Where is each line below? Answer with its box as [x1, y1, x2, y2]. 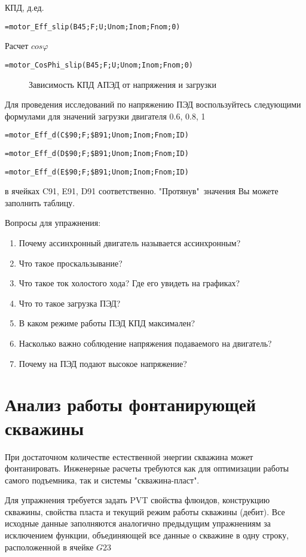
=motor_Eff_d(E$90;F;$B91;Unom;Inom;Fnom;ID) [5, 167, 189, 176]
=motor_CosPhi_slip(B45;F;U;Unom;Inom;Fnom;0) [5, 60, 193, 69]
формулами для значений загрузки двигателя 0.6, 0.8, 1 [5, 109, 206, 122]
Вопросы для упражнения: [5, 216, 101, 229]
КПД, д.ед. [5, 1, 44, 13]
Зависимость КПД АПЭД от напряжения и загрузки [29, 78, 216, 90]
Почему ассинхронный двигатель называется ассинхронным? [19, 237, 241, 249]
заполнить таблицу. [5, 196, 75, 209]
